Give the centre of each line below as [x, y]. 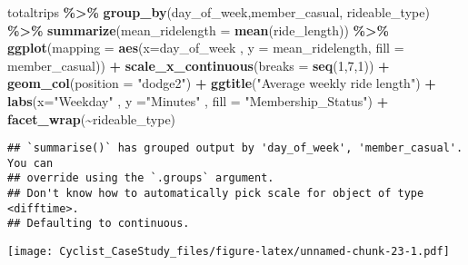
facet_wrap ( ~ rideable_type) [92, 118]
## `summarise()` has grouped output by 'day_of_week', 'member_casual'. [235, 148]
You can [30, 163]
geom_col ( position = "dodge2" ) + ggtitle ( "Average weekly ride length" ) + [222, 83]
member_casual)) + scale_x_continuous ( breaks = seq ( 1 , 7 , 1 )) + [199, 65]
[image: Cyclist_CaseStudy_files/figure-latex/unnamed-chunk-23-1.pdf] [229, 252]
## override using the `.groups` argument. [141, 178]
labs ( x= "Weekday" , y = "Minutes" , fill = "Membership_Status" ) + [198, 100]
